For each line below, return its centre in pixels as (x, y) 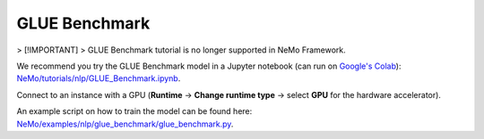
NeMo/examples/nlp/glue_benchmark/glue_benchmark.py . (125, 124)
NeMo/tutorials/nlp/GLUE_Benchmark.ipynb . (99, 78)
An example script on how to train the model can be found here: (134, 111)
